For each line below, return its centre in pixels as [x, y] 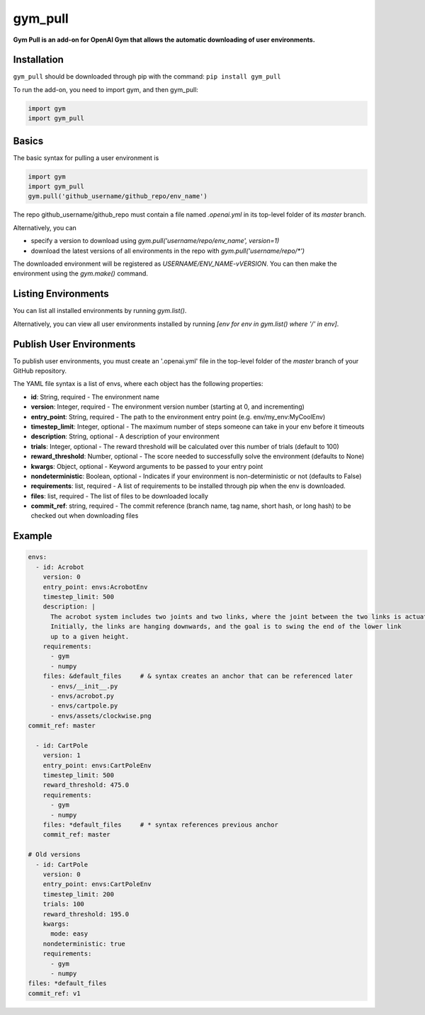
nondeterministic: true [84, 943]
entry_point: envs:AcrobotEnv [95, 587]
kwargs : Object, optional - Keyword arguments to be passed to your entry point [147, 466]
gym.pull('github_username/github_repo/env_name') [118, 196]
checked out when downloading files [85, 516]
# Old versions [54, 855]
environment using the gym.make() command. [81, 273]
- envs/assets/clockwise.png [101, 716]
